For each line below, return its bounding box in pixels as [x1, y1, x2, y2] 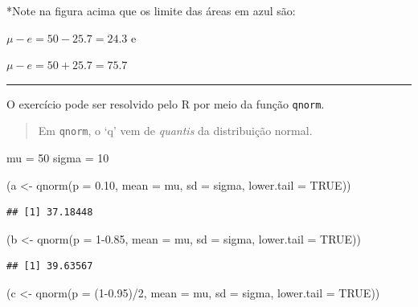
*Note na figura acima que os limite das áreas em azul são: [6, 2, 296, 18]
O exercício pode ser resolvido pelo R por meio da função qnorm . [6, 95, 325, 112]
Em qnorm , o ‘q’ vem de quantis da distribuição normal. [38, 122, 313, 139]
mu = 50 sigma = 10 [6, 149, 109, 166]
